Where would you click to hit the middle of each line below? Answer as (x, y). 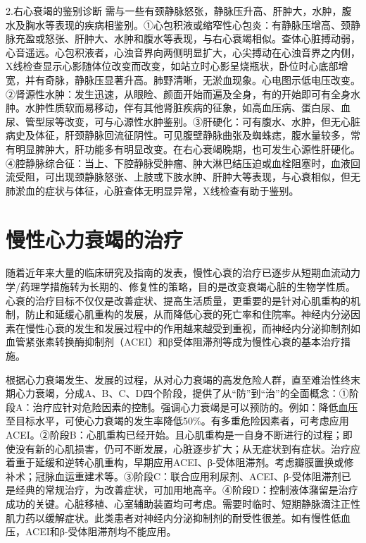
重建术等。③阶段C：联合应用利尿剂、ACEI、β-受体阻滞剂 (208, 476)
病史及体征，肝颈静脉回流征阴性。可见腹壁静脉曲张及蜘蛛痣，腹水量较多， (178, 135)
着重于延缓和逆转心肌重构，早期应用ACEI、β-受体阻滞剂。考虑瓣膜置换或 (175, 462)
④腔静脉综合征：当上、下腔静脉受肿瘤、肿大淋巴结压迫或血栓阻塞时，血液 (178, 163)
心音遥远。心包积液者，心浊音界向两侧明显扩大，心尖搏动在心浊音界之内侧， (183, 52)
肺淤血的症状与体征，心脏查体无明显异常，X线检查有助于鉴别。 (152, 190)
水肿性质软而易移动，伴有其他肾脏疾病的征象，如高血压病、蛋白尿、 (183, 108)
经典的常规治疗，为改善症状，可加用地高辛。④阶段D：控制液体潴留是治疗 (187, 490)
